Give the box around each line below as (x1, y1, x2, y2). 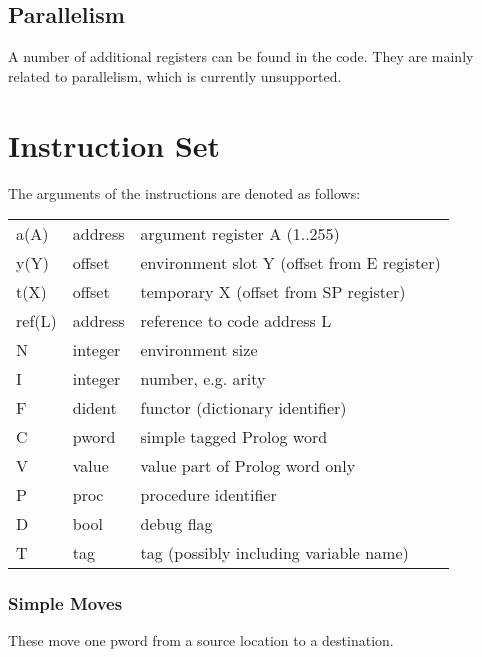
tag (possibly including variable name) (140, 541, 409, 565)
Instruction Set (8, 124, 221, 165)
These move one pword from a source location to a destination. (8, 630, 394, 651)
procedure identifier (140, 483, 277, 507)
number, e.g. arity (140, 367, 266, 391)
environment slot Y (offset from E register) (140, 251, 441, 275)
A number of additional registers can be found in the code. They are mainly (8, 46, 474, 67)
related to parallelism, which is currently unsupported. (8, 65, 342, 86)
